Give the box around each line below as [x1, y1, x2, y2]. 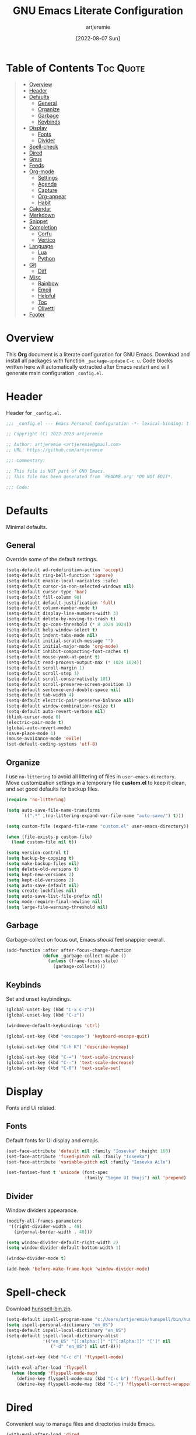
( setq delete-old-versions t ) [6, 866, 80, 872]
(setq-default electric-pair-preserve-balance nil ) [6, 698, 134, 703]
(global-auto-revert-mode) [6, 725, 72, 731]
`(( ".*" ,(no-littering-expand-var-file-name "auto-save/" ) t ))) [21, 812, 184, 819]
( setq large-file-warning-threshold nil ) [6, 904, 108, 910]
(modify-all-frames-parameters [6, 1218, 82, 1224]
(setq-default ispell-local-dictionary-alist [6, 1333, 118, 1338]
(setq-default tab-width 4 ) [6, 692, 75, 698]
